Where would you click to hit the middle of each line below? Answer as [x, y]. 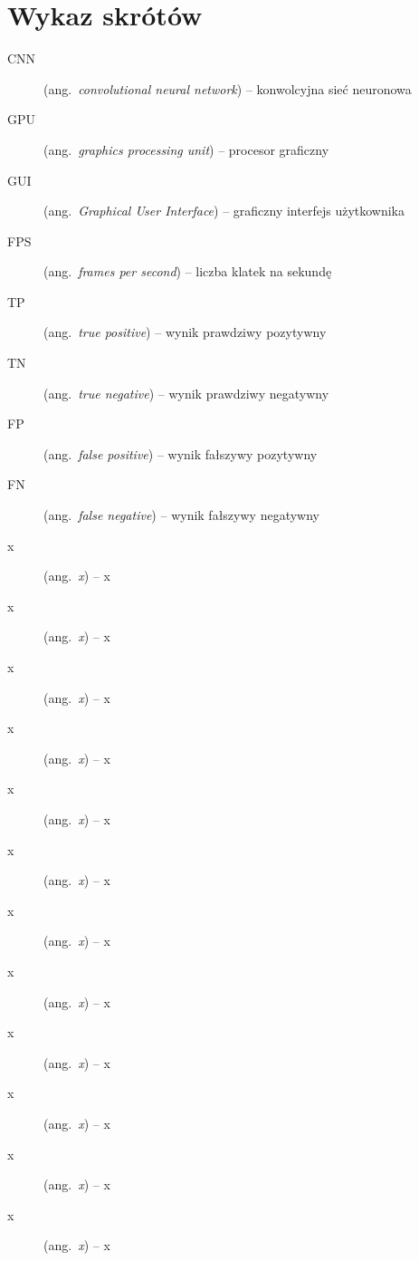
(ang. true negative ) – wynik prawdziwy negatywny [186, 393]
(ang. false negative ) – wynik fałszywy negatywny [181, 515]
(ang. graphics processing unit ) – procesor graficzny [186, 149]
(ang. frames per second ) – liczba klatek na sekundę [188, 271]
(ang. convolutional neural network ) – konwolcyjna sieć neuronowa [228, 88]
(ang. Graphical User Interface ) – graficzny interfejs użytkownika [224, 211]
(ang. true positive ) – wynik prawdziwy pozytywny [185, 332]
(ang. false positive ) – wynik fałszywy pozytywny [181, 453]
